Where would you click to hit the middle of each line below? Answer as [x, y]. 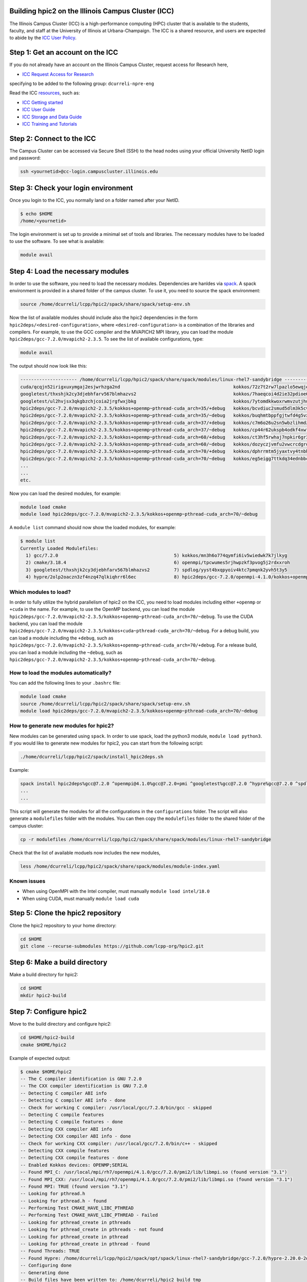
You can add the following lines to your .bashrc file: [65, 683]
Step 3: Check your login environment [71, 188]
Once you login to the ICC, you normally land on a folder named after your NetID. [94, 200]
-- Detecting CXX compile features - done [74, 1158]
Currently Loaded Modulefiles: [60, 548]
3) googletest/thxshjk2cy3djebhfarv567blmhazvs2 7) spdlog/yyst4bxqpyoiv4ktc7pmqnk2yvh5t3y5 [157, 570]
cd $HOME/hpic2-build [47, 1038]
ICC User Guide [39, 110]
